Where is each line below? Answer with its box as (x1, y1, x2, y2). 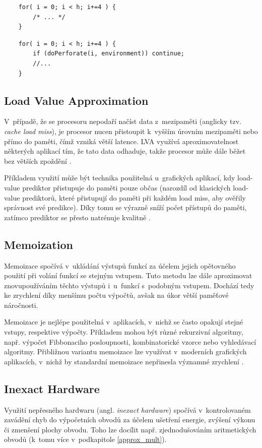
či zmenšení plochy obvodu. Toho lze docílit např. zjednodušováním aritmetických (4, 424, 256, 434)
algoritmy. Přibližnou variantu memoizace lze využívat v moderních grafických (4, 346, 247, 357)
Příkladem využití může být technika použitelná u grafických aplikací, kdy (4, 172, 235, 183)
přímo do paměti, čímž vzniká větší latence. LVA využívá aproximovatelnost (4, 136, 239, 146)
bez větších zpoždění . (4, 155, 72, 166)
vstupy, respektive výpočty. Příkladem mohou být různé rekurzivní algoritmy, (4, 327, 243, 337)
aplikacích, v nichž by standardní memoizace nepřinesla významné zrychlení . (4, 356, 244, 366)
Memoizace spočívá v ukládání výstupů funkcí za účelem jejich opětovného (4, 260, 236, 271)
